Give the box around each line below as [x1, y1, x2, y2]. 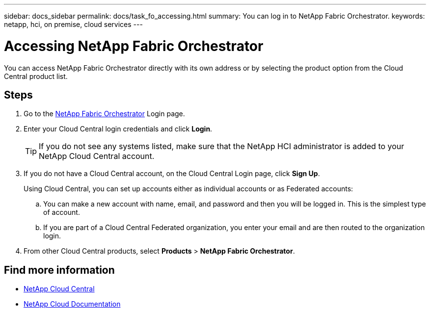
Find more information [4, 263, 115, 276]
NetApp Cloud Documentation [24, 300, 121, 309]
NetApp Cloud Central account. [39, 151, 155, 161]
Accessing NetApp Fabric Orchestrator [4, 37, 264, 54]
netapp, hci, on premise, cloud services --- [4, 20, 143, 28]
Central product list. [4, 72, 68, 80]
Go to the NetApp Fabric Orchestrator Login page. [24, 109, 185, 118]
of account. [43, 208, 80, 217]
